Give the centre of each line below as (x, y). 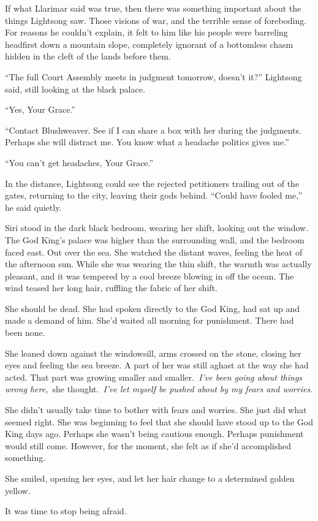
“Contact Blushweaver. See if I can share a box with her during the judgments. (153, 130)
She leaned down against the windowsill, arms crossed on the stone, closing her (153, 353)
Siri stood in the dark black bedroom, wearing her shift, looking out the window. (157, 228)
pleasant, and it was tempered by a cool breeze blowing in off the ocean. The (150, 276)
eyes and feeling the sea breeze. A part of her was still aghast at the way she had (157, 365)
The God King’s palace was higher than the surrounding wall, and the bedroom (155, 239)
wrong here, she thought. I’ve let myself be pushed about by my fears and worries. (159, 389)
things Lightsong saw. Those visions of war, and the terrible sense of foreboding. (156, 20)
